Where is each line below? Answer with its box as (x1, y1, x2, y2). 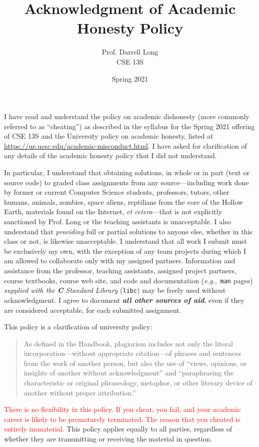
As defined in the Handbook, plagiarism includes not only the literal (23, 338, 233, 348)
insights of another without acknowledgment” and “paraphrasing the (23, 367, 234, 378)
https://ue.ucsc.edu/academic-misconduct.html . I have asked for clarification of (4, 140, 247, 151)
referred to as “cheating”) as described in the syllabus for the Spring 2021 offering (4, 121, 255, 131)
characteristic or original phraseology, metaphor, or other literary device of (23, 377, 252, 388)
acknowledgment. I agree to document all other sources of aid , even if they (4, 294, 244, 305)
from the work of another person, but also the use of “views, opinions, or (23, 357, 247, 368)
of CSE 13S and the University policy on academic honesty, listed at (4, 131, 213, 141)
